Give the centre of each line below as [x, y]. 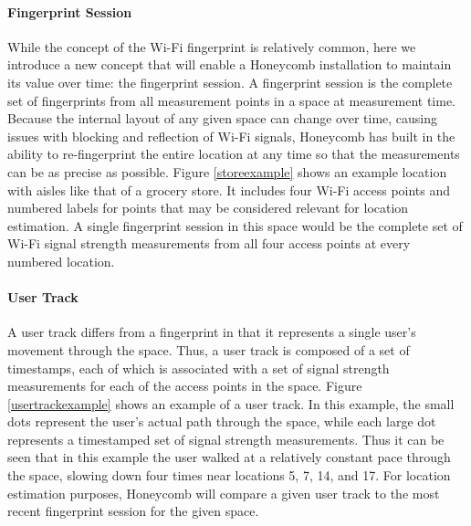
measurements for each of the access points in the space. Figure [185, 386]
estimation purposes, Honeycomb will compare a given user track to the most [224, 493]
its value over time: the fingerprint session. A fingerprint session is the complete [230, 82]
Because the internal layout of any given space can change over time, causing [223, 118]
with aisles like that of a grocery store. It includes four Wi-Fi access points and [229, 189]
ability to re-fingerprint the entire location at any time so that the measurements [234, 154]
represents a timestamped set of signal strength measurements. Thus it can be [226, 439]
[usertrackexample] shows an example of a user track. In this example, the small [231, 403]
